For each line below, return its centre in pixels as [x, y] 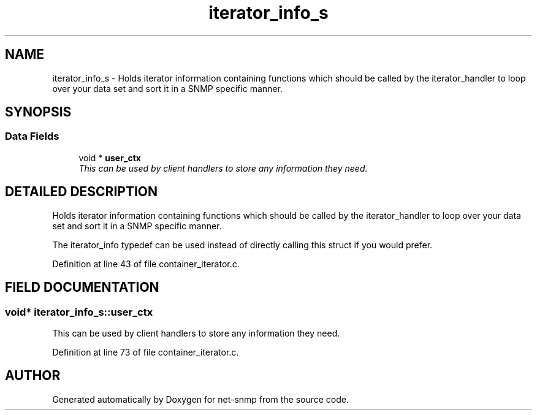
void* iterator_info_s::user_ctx [79, 312]
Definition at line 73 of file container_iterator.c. [146, 352]
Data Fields [32, 136]
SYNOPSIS [38, 112]
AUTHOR [33, 376]
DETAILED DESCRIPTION [82, 192]
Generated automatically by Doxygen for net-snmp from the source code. [201, 399]
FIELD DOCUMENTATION [82, 287]
